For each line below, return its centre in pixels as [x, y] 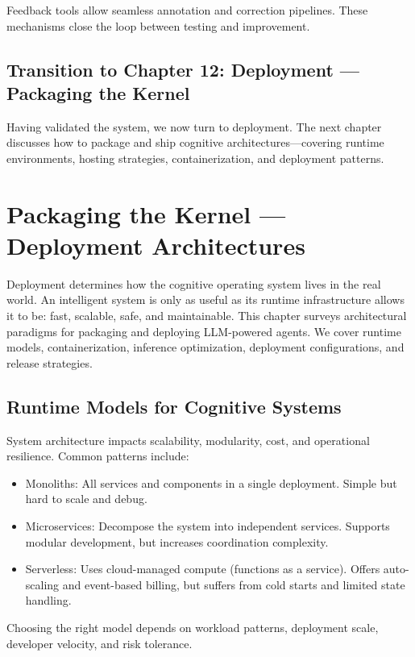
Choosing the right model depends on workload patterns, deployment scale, [193, 627]
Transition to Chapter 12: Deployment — [183, 69]
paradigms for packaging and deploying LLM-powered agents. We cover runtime [204, 331]
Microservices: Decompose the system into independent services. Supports [207, 526]
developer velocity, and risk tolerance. [100, 643]
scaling [42, 584]
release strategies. [50, 362]
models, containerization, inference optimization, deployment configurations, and [205, 347]
